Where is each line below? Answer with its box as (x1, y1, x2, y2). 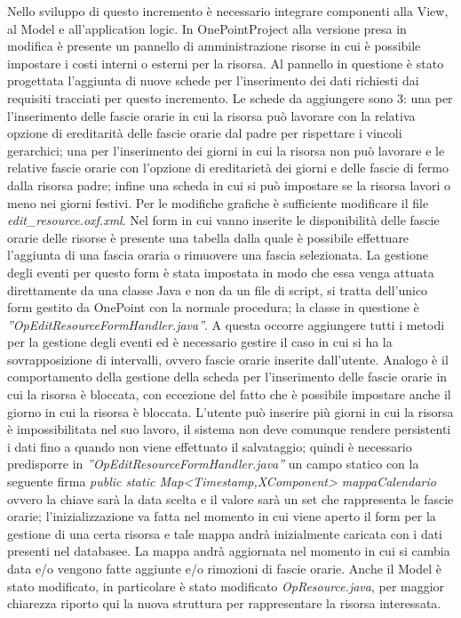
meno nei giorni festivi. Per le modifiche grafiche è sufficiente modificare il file (7, 193, 429, 212)
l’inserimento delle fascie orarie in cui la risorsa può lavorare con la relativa (7, 106, 416, 124)
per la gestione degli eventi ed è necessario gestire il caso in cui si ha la (7, 333, 393, 351)
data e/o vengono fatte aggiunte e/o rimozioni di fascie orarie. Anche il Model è (7, 559, 442, 577)
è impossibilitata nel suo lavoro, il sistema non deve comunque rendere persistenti (7, 420, 451, 438)
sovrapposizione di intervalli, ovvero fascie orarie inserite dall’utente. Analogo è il (7, 349, 449, 368)
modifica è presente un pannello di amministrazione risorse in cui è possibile (7, 36, 421, 55)
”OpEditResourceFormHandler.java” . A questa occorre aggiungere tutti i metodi (7, 315, 445, 333)
